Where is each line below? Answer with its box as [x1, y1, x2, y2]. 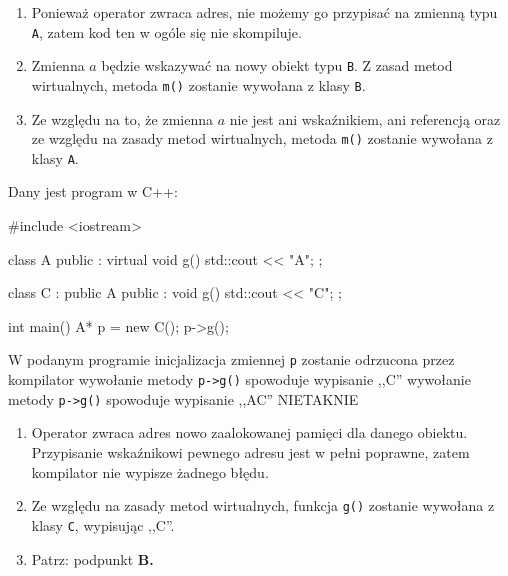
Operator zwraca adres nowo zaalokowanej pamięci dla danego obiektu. [31, 422, 468, 443]
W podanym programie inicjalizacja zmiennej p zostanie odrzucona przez [8, 349, 455, 370]
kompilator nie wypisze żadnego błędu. [31, 461, 269, 482]
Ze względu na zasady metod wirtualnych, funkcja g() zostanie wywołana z [31, 495, 495, 516]
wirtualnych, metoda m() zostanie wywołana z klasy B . [31, 74, 366, 95]
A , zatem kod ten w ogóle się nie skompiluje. [31, 21, 302, 42]
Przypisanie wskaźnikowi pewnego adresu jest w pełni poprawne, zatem [31, 442, 470, 462]
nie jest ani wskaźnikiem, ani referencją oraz [229, 108, 501, 129]
